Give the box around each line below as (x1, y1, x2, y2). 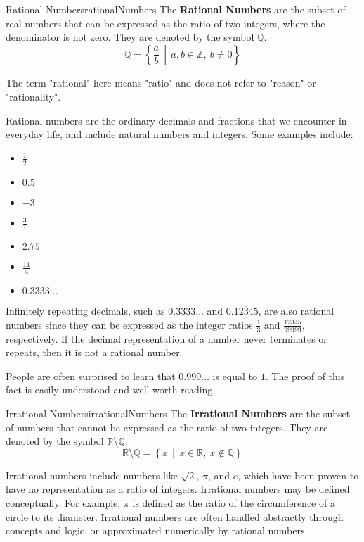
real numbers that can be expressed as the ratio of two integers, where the (6, 15, 325, 30)
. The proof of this (265, 368, 345, 383)
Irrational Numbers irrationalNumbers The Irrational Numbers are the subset (6, 406, 351, 420)
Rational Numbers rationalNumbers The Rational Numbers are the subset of (6, 2, 346, 16)
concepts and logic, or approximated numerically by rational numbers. (6, 523, 308, 538)
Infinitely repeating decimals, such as (6, 303, 165, 318)
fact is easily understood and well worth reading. (6, 382, 216, 397)
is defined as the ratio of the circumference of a (132, 495, 335, 510)
